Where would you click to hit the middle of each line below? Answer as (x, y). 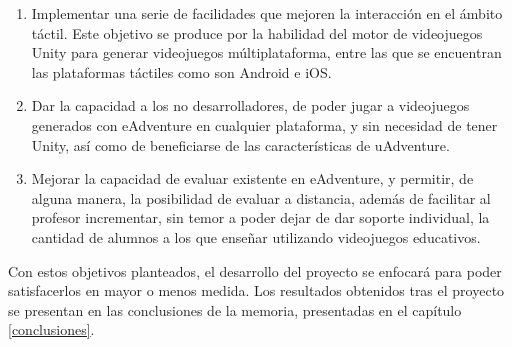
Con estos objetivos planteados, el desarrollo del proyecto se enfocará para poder (255, 270)
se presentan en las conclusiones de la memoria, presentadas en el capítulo (235, 309)
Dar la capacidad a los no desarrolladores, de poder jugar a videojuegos (250, 105)
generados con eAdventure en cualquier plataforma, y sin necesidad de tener (264, 124)
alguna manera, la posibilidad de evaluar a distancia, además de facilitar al (261, 197)
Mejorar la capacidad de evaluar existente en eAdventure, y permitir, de (252, 178)
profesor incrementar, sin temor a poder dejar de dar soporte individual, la (260, 217)
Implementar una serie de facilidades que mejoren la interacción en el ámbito (267, 13)
